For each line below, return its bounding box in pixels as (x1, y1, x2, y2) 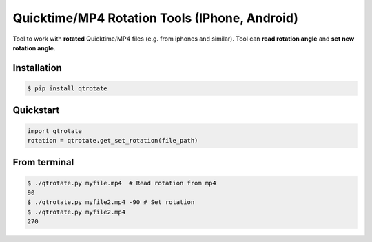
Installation (12, 62, 62, 74)
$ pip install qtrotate (27, 84, 108, 92)
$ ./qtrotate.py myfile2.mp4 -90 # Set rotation (27, 199, 195, 206)
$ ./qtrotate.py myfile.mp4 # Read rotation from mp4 (27, 179, 216, 187)
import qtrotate (27, 127, 83, 134)
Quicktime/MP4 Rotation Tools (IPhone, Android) (12, 10, 299, 26)
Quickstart (12, 104, 60, 117)
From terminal (12, 157, 74, 168)
